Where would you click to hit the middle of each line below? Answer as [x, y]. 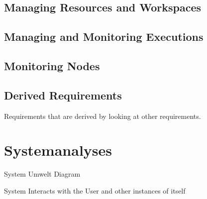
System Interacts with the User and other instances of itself [95, 190]
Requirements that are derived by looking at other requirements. [103, 116]
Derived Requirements [63, 95]
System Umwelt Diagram [42, 174]
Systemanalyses [58, 150]
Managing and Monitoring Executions [104, 37]
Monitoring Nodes [52, 65]
